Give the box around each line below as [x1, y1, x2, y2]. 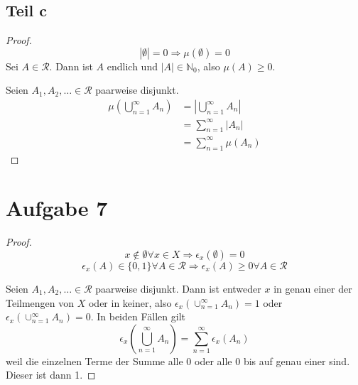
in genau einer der [273, 281, 352, 295]
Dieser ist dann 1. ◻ [6, 367, 96, 382]
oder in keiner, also [88, 295, 172, 310]
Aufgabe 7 [6, 193, 108, 222]
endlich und [107, 58, 158, 73]
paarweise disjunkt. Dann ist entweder [95, 281, 261, 295]
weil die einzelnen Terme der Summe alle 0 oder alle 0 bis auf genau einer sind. [6, 353, 350, 368]
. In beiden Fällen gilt [90, 309, 185, 324]
